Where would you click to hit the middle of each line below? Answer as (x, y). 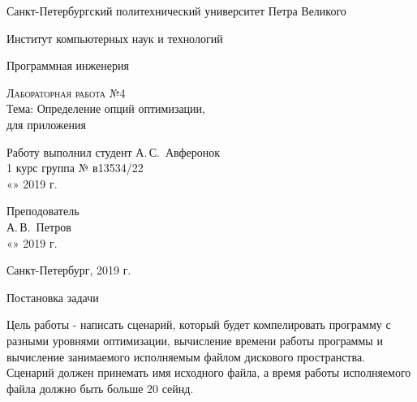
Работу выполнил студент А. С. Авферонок (114, 151)
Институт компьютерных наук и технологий (115, 38)
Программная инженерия (68, 65)
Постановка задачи (53, 297)
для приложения (46, 124)
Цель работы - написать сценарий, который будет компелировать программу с (199, 324)
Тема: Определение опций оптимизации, (106, 108)
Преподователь (43, 211)
